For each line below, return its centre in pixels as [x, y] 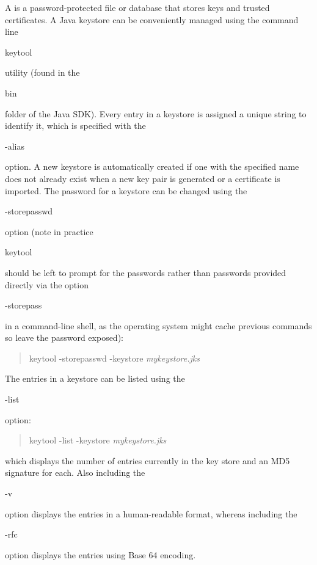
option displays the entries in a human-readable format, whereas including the [151, 513]
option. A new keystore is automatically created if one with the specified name [152, 166]
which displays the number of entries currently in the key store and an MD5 [148, 460]
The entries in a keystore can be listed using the [95, 378]
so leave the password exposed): [64, 337]
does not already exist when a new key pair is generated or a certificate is [143, 178]
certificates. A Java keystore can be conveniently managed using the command [152, 19]
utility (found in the [42, 72]
